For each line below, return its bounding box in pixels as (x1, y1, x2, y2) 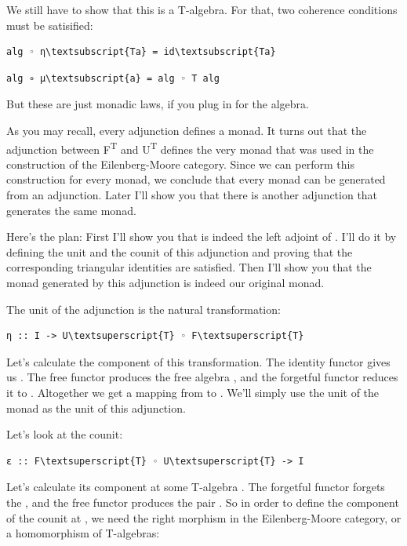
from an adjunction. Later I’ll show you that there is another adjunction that (6, 187, 378, 202)
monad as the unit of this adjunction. (6, 399, 186, 416)
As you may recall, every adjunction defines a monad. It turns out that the (6, 122, 367, 138)
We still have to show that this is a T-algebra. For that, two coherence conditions (6, 2, 398, 17)
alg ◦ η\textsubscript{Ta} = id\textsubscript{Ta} (6, 46, 276, 58)
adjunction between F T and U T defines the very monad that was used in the (6, 138, 374, 157)
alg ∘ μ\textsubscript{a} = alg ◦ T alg (6, 72, 220, 84)
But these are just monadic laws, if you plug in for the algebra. (6, 96, 309, 112)
